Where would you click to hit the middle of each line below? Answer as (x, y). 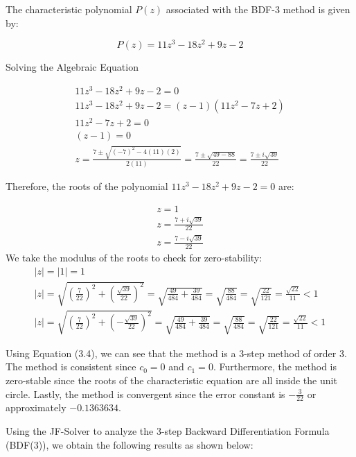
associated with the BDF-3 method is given (258, 9)
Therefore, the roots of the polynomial (87, 186)
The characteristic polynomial (69, 9)
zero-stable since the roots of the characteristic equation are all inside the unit (171, 380)
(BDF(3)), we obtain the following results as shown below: (130, 444)
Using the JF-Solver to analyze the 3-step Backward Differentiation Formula (168, 430)
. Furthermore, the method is (275, 367)
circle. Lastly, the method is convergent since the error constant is (145, 394)
